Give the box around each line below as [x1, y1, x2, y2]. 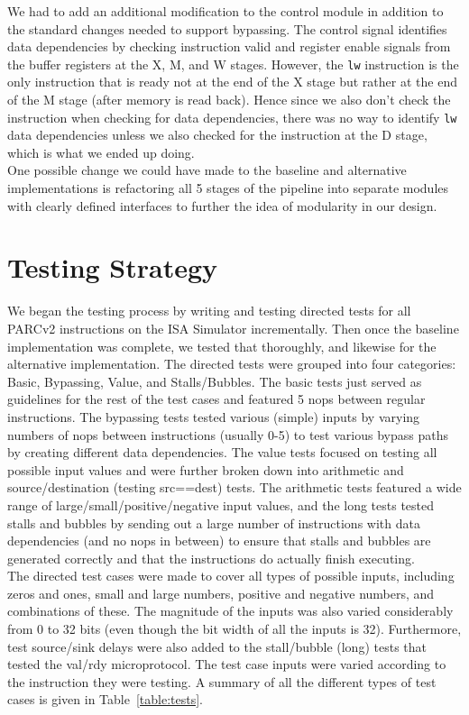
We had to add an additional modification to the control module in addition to [7, 2, 444, 20]
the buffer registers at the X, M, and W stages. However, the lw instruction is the [7, 54, 459, 73]
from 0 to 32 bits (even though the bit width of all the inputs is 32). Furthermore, [7, 619, 462, 638]
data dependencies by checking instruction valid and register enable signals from [7, 37, 451, 56]
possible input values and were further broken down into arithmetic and [7, 460, 404, 479]
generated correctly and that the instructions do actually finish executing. [7, 548, 415, 567]
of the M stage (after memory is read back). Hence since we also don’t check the [7, 90, 451, 109]
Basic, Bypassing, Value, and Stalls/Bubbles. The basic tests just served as [7, 371, 422, 390]
